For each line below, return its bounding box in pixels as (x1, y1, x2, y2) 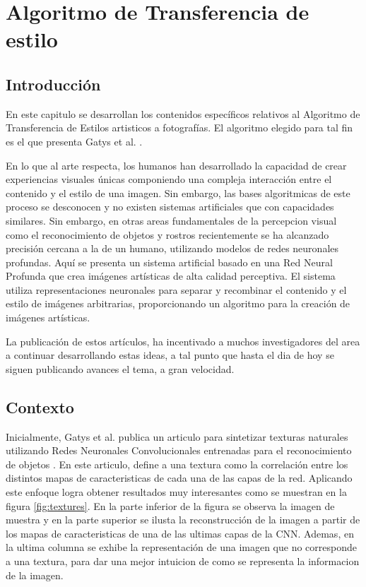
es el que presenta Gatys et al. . (6, 134, 143, 148)
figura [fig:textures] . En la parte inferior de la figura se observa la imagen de (6, 498, 335, 513)
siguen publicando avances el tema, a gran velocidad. (6, 361, 235, 376)
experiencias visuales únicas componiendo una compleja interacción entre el (6, 172, 332, 186)
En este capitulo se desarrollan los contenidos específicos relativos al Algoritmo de (6, 106, 360, 121)
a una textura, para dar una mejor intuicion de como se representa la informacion (6, 554, 360, 568)
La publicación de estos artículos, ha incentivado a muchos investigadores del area (6, 333, 360, 348)
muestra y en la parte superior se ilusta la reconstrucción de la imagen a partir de (6, 512, 360, 527)
